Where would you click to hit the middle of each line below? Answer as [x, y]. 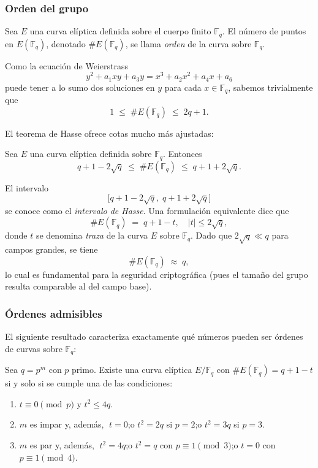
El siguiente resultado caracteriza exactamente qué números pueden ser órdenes [154, 336]
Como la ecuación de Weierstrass [66, 65]
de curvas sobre [34, 348]
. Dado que [211, 235]
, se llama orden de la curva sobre [188, 43]
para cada [183, 87]
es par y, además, [62, 445]
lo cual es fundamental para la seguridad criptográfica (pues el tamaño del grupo [157, 274]
